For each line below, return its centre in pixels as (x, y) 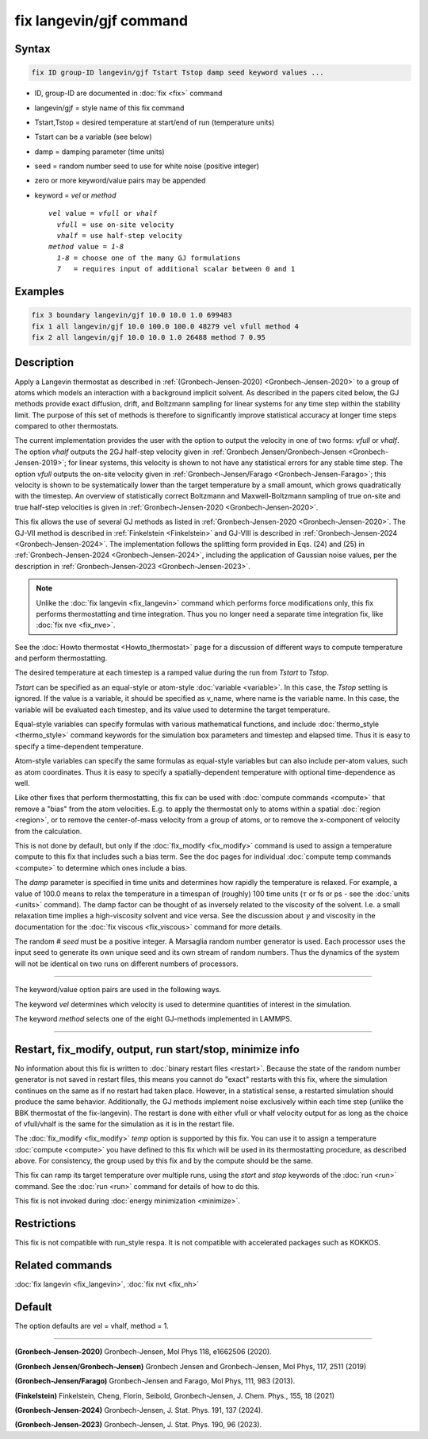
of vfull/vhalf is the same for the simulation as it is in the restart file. (124, 1124)
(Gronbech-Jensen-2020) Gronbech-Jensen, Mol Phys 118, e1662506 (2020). (143, 1352)
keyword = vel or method (75, 195)
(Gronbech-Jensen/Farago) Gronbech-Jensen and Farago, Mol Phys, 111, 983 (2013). (155, 1381)
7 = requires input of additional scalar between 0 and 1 (176, 269)
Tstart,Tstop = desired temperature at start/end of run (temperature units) (155, 122)
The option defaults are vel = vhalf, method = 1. (92, 1325)
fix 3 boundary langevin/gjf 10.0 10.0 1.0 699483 (132, 315)
